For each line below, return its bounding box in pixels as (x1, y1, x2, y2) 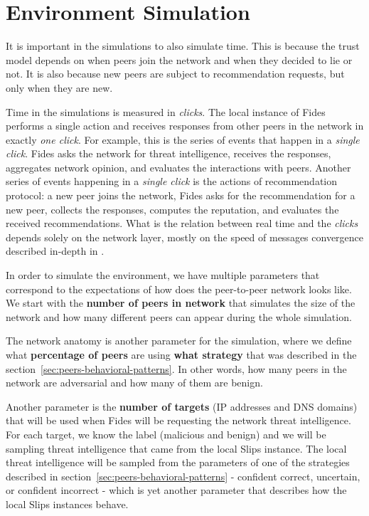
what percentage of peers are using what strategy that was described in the (6, 347, 357, 362)
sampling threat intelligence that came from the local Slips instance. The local (6, 441, 347, 456)
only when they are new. (6, 80, 113, 95)
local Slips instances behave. (6, 496, 129, 511)
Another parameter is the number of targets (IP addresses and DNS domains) (6, 399, 358, 414)
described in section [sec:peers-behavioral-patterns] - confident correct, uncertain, (6, 468, 360, 483)
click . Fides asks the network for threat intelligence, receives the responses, (6, 146, 331, 161)
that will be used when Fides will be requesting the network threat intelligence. (6, 413, 351, 428)
